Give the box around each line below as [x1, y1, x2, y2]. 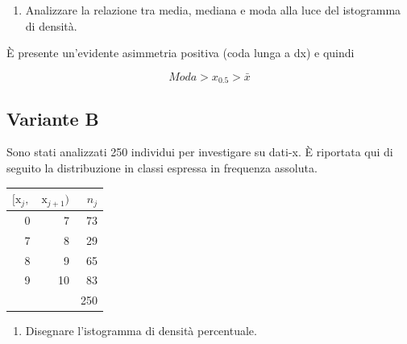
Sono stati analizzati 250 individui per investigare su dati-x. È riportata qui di [6, 143, 393, 160]
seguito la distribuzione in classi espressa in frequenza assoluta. [6, 160, 318, 176]
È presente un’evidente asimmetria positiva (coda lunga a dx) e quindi [6, 44, 355, 61]
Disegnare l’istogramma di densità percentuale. [25, 322, 257, 339]
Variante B [6, 106, 99, 131]
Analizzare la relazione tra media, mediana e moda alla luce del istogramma [25, 2, 401, 18]
